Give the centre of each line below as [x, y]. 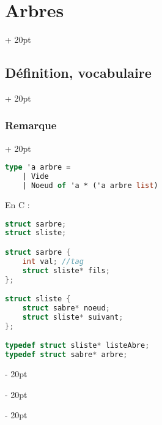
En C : [17, 204]
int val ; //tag [53, 261]
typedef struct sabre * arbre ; [66, 355]
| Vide [35, 177]
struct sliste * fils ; [66, 270]
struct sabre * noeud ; [66, 308]
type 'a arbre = [38, 167]
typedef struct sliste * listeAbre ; [77, 346]
